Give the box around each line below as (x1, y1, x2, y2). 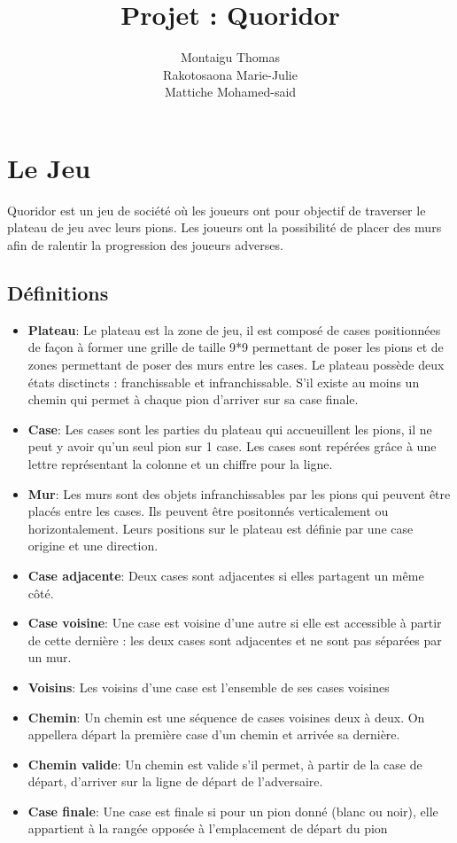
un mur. (27, 648, 72, 667)
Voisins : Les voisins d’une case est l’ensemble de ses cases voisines (27, 677, 390, 696)
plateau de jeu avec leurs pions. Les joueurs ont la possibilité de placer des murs (7, 218, 442, 237)
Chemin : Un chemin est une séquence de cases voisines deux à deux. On (27, 707, 425, 726)
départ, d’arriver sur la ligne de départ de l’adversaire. (27, 772, 323, 791)
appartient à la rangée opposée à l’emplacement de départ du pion (27, 819, 388, 838)
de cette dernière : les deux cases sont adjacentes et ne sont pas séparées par (27, 630, 442, 649)
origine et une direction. (27, 536, 159, 555)
